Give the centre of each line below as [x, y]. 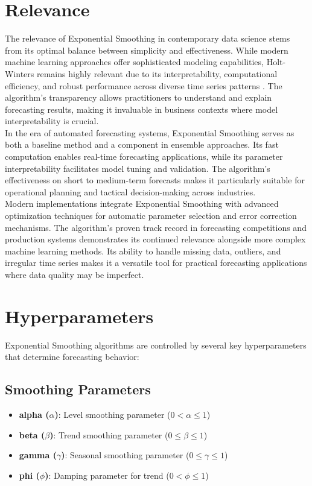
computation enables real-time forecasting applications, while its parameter [144, 156]
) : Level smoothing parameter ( [113, 415]
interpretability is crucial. [52, 121]
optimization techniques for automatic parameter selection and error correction [151, 216]
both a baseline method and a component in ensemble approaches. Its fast [142, 144]
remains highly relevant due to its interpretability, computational [157, 73]
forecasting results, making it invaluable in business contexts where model [142, 109]
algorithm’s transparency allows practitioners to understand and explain [138, 97]
